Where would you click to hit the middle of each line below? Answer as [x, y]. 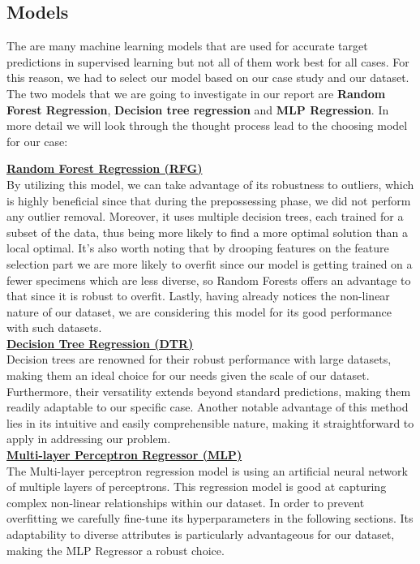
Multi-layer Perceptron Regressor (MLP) [124, 455]
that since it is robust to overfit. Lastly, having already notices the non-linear [198, 296]
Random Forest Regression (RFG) [105, 168]
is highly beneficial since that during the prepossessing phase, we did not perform [209, 200]
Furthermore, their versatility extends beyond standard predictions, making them [209, 391]
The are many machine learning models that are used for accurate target [187, 46]
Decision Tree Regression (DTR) [100, 343]
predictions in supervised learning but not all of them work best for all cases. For [208, 61]
